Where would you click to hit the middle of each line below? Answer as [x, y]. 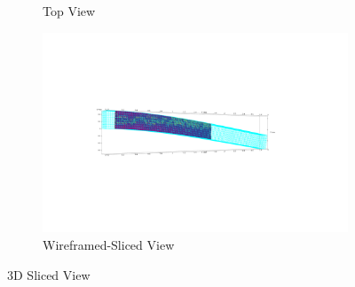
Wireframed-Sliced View [109, 244]
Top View [69, 11]
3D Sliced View [49, 274]
